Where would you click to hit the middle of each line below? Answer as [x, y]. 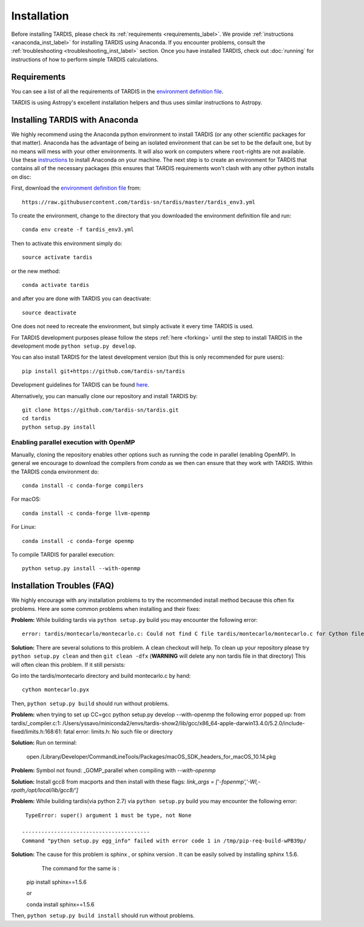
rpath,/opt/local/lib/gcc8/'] [45, 790]
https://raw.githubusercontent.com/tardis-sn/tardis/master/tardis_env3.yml [139, 202]
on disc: [21, 177]
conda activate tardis [56, 285]
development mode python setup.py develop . [74, 346]
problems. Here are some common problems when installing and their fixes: [106, 608]
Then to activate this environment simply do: [67, 243]
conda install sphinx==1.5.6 [60, 904]
